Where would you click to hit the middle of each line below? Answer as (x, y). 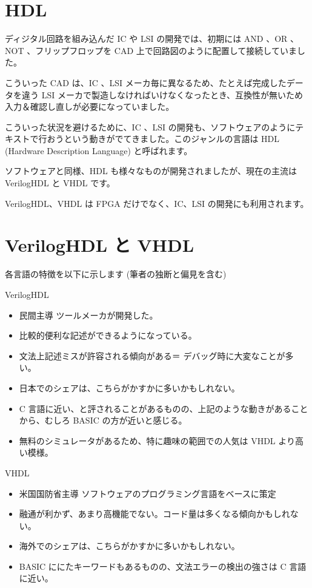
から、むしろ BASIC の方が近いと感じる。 (103, 420)
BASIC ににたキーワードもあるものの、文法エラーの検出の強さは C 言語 (163, 566)
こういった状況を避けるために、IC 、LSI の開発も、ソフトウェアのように (150, 127)
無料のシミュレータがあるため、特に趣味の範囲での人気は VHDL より (157, 440)
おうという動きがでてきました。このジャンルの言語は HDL (163, 139)
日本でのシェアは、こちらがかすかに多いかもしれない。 (129, 387)
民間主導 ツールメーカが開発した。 (88, 315)
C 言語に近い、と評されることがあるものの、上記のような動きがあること (164, 408)
